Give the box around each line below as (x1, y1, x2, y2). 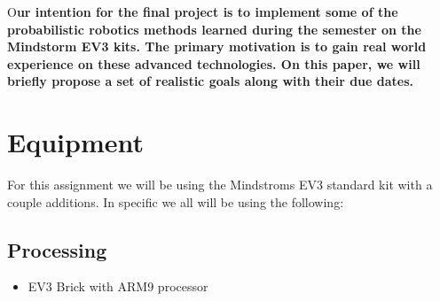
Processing (7, 235, 107, 263)
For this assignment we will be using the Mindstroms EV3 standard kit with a (7, 175, 433, 194)
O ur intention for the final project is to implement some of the (7, 3, 398, 20)
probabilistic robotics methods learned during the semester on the (7, 19, 421, 38)
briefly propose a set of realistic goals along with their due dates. (7, 72, 414, 90)
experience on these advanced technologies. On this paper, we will (7, 54, 420, 73)
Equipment (7, 124, 144, 160)
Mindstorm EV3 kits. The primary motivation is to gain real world (7, 37, 427, 56)
